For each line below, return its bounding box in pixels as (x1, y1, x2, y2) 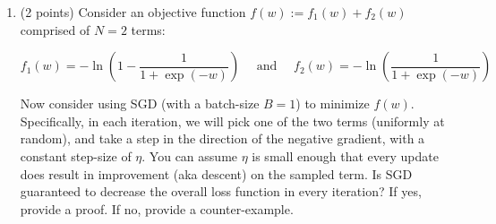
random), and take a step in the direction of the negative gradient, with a (20, 129, 425, 148)
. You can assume (141, 146, 238, 165)
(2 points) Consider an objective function (20, 3, 246, 21)
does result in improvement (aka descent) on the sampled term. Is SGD (20, 164, 413, 183)
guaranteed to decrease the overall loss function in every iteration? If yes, (20, 182, 422, 201)
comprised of (20, 20, 90, 39)
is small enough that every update (252, 146, 439, 165)
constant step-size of (20, 146, 132, 165)
